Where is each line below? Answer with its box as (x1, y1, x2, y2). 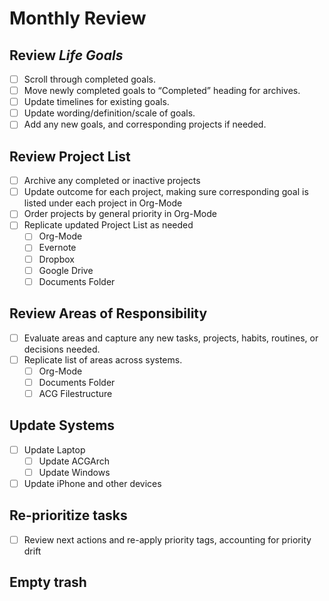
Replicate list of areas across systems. (23, 353, 183, 366)
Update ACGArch (38, 455, 111, 467)
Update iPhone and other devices (23, 477, 162, 489)
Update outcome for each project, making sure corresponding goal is (23, 186, 309, 198)
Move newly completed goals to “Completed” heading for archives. (23, 85, 301, 97)
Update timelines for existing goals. (23, 96, 170, 108)
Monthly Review (9, 7, 147, 30)
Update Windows (38, 466, 111, 478)
